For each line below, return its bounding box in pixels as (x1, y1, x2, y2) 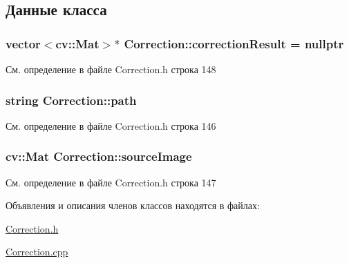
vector (6, 35, 41, 52)
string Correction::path (6, 91, 137, 108)
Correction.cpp (6, 244, 68, 259)
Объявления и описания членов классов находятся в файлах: (6, 198, 260, 213)
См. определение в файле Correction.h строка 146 (6, 118, 216, 133)
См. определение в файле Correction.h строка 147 (6, 175, 216, 189)
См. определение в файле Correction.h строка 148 (6, 62, 216, 76)
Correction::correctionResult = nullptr (124, 35, 344, 52)
